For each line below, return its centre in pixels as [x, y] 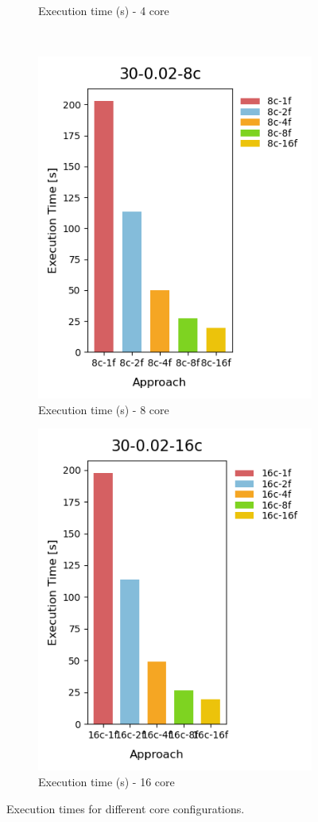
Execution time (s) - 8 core [104, 409]
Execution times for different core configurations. [126, 808]
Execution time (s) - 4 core [104, 10]
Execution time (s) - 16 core [107, 781]
